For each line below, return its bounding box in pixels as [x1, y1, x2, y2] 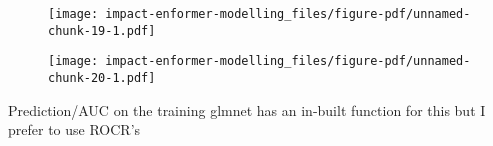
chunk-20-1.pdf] [48, 70, 156, 85]
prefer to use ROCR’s [8, 119, 141, 140]
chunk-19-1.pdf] [48, 23, 156, 38]
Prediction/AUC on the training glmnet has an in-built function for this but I [8, 99, 486, 120]
